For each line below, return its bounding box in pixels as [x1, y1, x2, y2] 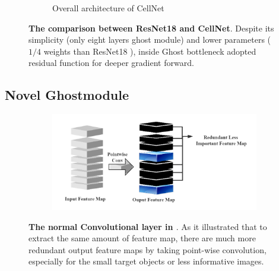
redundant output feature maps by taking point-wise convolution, [28, 243, 267, 256]
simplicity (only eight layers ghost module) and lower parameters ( [28, 33, 271, 46]
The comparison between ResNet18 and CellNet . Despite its [28, 21, 274, 34]
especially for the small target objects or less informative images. [28, 255, 264, 267]
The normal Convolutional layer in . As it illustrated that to [28, 220, 267, 232]
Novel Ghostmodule [5, 86, 129, 104]
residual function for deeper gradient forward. [28, 56, 194, 69]
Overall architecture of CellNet [52, 2, 164, 14]
